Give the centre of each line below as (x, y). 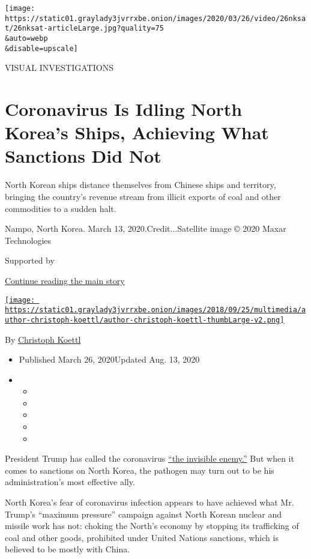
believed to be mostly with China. (68, 549)
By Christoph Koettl (43, 339)
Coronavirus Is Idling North (124, 109)
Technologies (28, 240)
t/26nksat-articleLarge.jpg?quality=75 (84, 29)
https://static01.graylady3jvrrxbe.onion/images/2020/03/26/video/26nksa (155, 18)
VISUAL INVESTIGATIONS (59, 68)
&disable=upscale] (41, 48)
